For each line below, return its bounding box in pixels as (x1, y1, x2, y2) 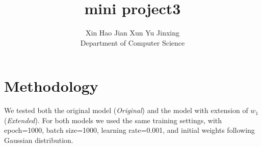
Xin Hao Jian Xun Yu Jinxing (86, 27, 179, 38)
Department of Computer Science (80, 37, 185, 48)
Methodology (4, 76, 98, 96)
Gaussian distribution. (4, 135, 73, 145)
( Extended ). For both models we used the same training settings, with (4, 115, 222, 125)
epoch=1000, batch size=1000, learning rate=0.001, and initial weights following (4, 125, 255, 135)
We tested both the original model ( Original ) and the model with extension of (4, 105, 248, 116)
